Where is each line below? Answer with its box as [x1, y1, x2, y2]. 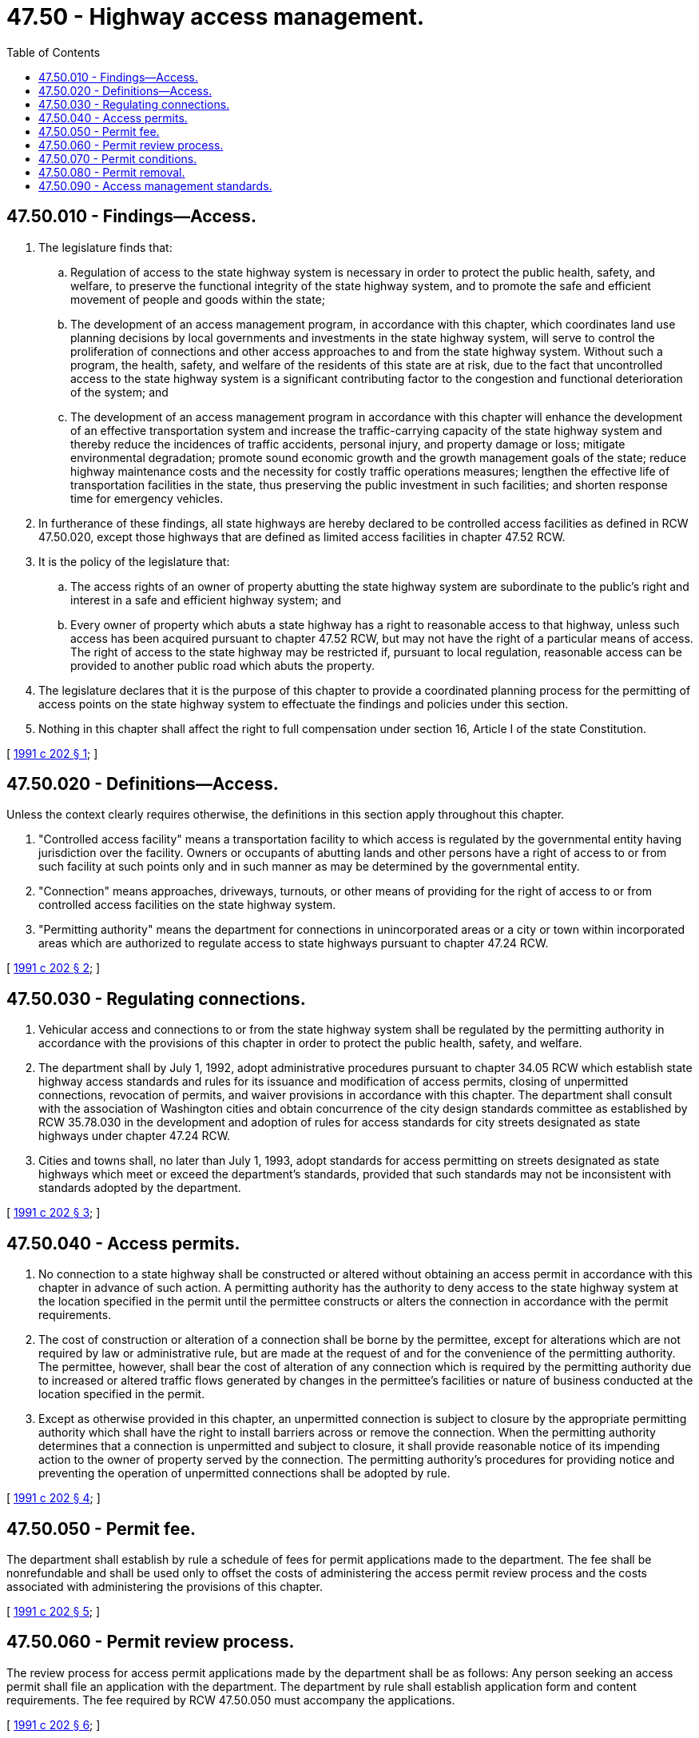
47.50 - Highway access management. [6, 3, 425, 30]
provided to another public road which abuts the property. [70, 658, 375, 672]
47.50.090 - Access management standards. [38, 178, 272, 193]
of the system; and [70, 385, 169, 399]
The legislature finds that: [38, 240, 173, 254]
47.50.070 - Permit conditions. [38, 151, 197, 165]
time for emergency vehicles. [70, 491, 224, 505]
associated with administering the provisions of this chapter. [6, 1579, 323, 1593]
